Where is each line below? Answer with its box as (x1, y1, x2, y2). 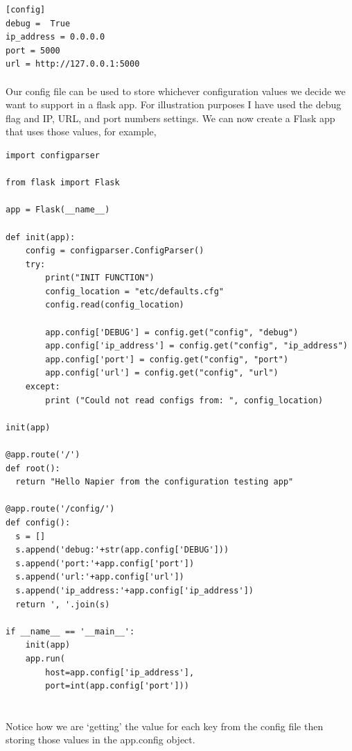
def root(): (6, 463, 60, 473)
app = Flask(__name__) (6, 205, 110, 215)
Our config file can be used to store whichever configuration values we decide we (6, 83, 346, 98)
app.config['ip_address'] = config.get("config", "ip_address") (45, 341, 348, 351)
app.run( (25, 653, 65, 664)
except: (25, 382, 60, 392)
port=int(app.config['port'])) (45, 681, 189, 691)
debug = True (6, 18, 71, 28)
